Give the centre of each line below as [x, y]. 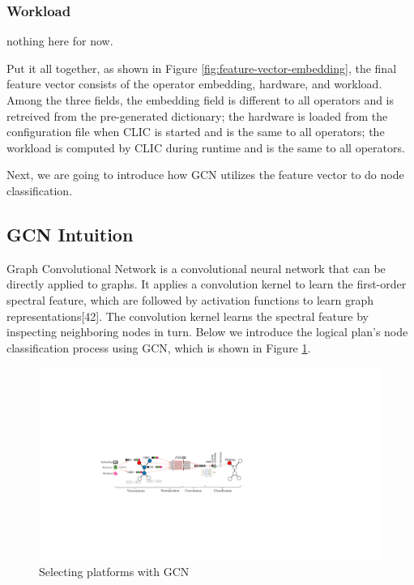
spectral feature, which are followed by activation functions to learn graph [190, 299]
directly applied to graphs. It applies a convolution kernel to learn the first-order [207, 284]
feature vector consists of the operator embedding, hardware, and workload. [194, 84]
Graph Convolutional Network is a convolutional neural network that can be [196, 268]
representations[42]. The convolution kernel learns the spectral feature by [188, 316]
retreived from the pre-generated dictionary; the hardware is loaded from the [197, 115]
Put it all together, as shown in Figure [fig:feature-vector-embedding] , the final [202, 68]
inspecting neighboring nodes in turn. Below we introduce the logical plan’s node [207, 332]
